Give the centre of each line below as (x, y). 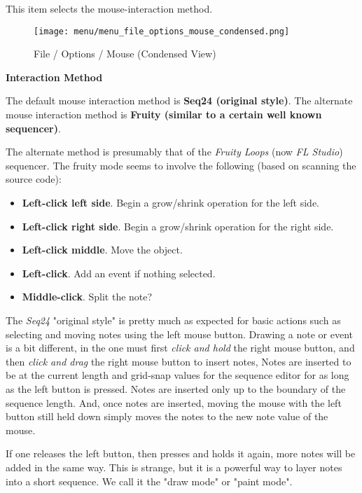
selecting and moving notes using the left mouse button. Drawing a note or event (180, 334)
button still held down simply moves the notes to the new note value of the (167, 416)
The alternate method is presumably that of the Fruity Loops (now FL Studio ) (174, 152)
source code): (34, 179)
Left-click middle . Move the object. (102, 250)
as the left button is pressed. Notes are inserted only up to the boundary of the (176, 388)
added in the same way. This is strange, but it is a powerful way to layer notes (174, 467)
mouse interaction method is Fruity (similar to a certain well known (164, 114)
